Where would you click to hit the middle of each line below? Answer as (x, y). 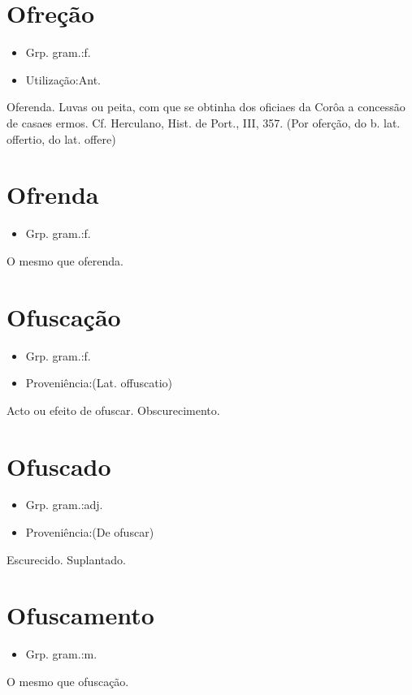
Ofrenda (53, 194)
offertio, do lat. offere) (61, 138)
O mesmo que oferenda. (65, 260)
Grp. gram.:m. (61, 654)
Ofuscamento (80, 615)
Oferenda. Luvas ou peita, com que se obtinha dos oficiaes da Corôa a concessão (206, 107)
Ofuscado (59, 466)
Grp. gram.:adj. (64, 505)
